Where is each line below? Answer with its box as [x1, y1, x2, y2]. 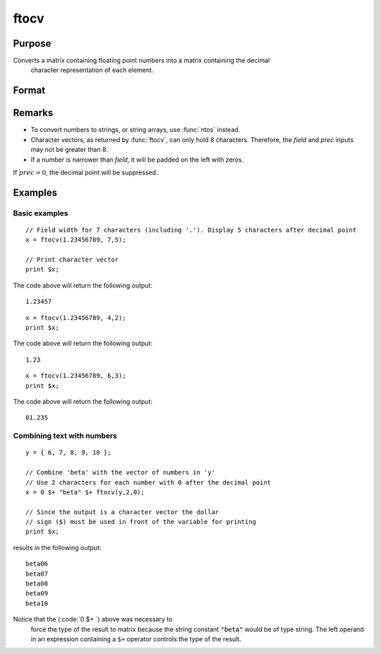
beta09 [25, 590, 49, 597]
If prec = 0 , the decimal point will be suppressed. [13, 168, 158, 177]
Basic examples [13, 208, 68, 218]
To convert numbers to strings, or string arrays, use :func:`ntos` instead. [30, 126, 241, 134]
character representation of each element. [30, 66, 154, 74]
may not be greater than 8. [30, 145, 109, 154]
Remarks [13, 107, 54, 119]
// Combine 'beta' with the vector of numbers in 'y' [25, 468, 215, 477]
